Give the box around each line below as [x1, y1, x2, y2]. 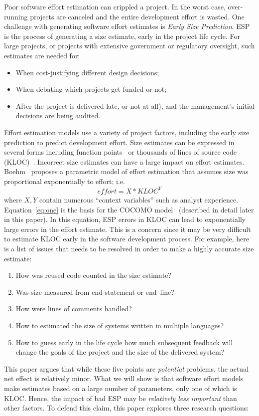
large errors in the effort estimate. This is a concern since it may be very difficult [4, 223, 251, 234]
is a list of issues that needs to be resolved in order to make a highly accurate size [4, 243, 254, 253]
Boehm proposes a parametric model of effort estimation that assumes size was [4, 166, 249, 177]
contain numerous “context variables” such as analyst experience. [39, 195, 239, 205]
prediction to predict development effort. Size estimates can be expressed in [4, 137, 235, 147]
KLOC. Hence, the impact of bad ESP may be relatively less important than [4, 393, 237, 403]
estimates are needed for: [4, 50, 80, 60]
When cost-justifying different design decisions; [15, 67, 159, 77]
